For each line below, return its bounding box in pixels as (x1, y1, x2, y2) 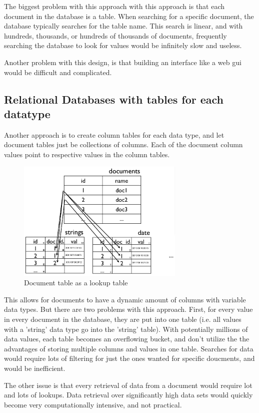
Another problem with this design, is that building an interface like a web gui (4, 57, 241, 67)
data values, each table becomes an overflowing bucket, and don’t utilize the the (4, 333, 249, 344)
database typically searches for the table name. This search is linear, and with (4, 21, 243, 31)
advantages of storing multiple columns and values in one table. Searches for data (4, 343, 253, 353)
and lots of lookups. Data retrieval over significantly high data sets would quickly (4, 389, 253, 400)
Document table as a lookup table (24, 277, 128, 288)
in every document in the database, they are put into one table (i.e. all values (4, 314, 241, 324)
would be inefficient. (4, 363, 65, 373)
